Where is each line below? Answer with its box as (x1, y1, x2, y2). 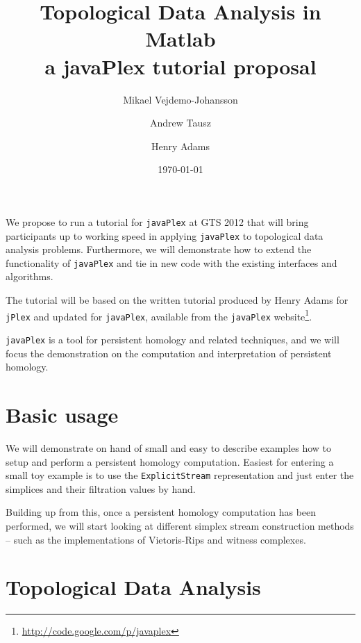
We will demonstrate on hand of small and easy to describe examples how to (6, 440, 332, 455)
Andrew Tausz (149, 115, 211, 130)
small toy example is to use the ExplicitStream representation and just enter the (6, 468, 354, 482)
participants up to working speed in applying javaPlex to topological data (6, 228, 324, 243)
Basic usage (6, 400, 119, 428)
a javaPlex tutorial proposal (44, 51, 317, 80)
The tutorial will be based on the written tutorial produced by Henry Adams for (6, 293, 349, 307)
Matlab (145, 24, 216, 53)
